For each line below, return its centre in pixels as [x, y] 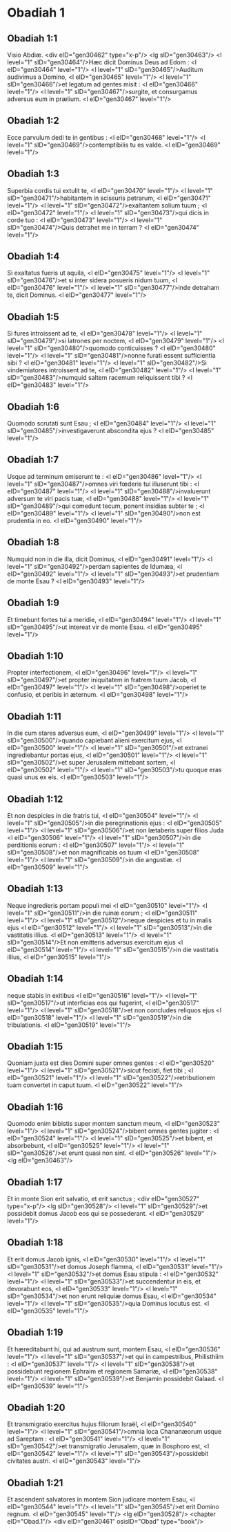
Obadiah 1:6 [33, 407]
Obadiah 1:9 [33, 603]
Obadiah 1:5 [33, 317]
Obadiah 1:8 [33, 542]
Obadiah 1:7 [33, 460]
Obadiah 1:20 [36, 1408]
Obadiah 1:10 [36, 656]
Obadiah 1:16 [35, 1107]
